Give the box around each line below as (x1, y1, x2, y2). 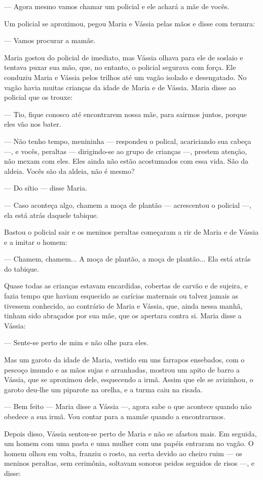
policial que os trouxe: (4, 92, 73, 102)
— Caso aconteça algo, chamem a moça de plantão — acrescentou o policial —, (4, 199, 251, 210)
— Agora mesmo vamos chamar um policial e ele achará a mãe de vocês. (4, 1, 230, 11)
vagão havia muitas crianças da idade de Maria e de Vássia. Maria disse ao (4, 82, 236, 92)
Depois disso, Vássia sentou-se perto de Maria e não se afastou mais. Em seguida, (4, 428, 257, 438)
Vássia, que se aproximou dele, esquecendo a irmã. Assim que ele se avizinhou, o (4, 374, 253, 385)
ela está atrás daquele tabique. (4, 209, 99, 220)
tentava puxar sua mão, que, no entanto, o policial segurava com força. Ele (4, 62, 236, 72)
